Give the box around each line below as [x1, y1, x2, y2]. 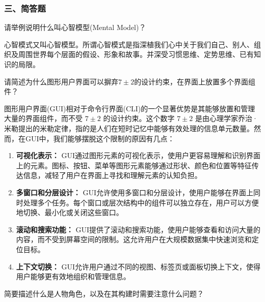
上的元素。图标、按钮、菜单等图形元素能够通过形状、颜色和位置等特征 [16, 160, 252, 170]
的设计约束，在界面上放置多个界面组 [134, 76, 256, 86]
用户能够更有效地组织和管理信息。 [16, 271, 130, 282]
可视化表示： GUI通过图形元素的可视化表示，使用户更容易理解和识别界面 [16, 150, 261, 161]
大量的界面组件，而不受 [4, 113, 83, 124]
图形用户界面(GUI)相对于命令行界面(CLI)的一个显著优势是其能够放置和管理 [4, 103, 255, 113]
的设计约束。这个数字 [103, 113, 175, 124]
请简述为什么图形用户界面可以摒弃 [4, 76, 118, 86]
